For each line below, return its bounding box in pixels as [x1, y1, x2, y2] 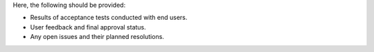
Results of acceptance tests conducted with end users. [30, 14, 188, 22]
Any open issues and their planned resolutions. [30, 33, 164, 41]
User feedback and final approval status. [30, 23, 147, 31]
